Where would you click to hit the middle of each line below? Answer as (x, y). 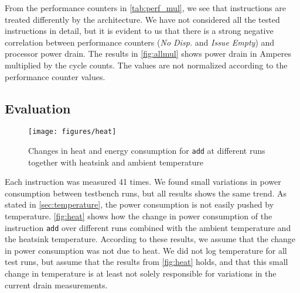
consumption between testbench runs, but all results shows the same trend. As (146, 193)
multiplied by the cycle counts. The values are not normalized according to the (146, 65)
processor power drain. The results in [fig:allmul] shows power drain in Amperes (148, 54)
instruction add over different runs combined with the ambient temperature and (148, 227)
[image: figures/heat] (72, 132)
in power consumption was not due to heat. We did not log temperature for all (146, 250)
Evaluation (38, 108)
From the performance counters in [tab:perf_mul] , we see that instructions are (145, 8)
